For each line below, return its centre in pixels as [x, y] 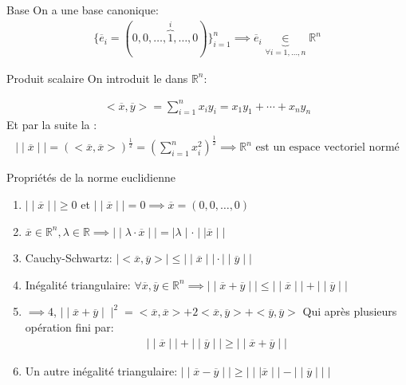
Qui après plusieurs [350, 311]
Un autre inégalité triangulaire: [101, 370]
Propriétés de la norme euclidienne [91, 177]
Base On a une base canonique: [83, 10]
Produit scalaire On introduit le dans [97, 78]
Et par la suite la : [52, 125]
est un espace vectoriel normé [327, 148]
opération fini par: [69, 327]
